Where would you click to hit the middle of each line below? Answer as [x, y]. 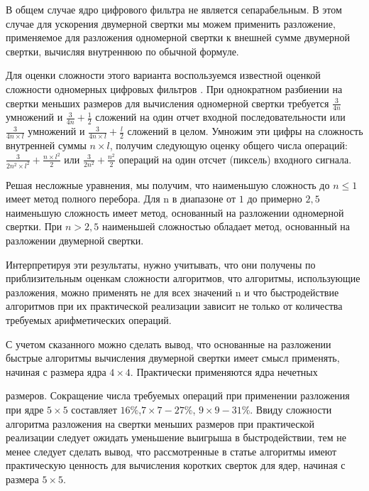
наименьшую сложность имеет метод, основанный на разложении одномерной [175, 212]
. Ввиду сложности [291, 409]
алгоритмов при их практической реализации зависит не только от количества [174, 306]
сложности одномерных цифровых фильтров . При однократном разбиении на [174, 88]
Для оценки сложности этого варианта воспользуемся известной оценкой [163, 75]
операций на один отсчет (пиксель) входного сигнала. [235, 159]
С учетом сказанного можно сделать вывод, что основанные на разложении [169, 344]
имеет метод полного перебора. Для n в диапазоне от [121, 199]
